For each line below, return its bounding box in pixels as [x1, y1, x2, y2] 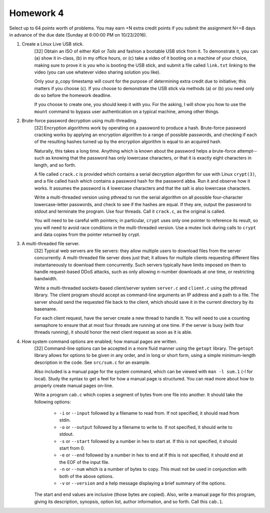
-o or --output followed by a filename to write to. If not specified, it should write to [59, 424, 232, 430]
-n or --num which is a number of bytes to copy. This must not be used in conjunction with [59, 466, 247, 472]
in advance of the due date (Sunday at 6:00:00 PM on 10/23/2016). [9, 32, 147, 38]
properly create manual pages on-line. [34, 382, 113, 388]
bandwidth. [34, 276, 57, 282]
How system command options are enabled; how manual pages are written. [21, 338, 177, 344]
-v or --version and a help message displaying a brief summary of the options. [59, 480, 226, 486]
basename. [34, 306, 57, 312]
